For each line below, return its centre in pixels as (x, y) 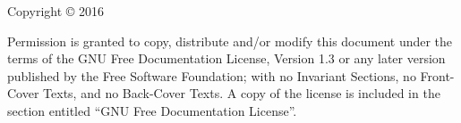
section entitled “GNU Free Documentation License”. (152, 110)
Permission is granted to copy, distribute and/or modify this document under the (230, 41)
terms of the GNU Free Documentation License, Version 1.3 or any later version (226, 58)
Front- (437, 75)
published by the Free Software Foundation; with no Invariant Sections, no (212, 75)
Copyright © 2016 (55, 11)
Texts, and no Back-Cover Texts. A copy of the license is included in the (242, 93)
